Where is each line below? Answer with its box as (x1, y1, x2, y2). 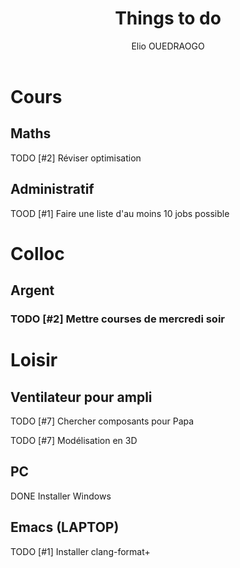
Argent (10, 282, 55, 299)
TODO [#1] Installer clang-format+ (10, 545, 151, 557)
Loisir (10, 349, 58, 372)
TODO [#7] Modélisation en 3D (10, 435, 138, 447)
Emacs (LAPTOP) (10, 519, 120, 536)
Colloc (10, 242, 65, 265)
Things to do (114, 7, 222, 30)
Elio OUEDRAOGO (131, 40, 205, 52)
